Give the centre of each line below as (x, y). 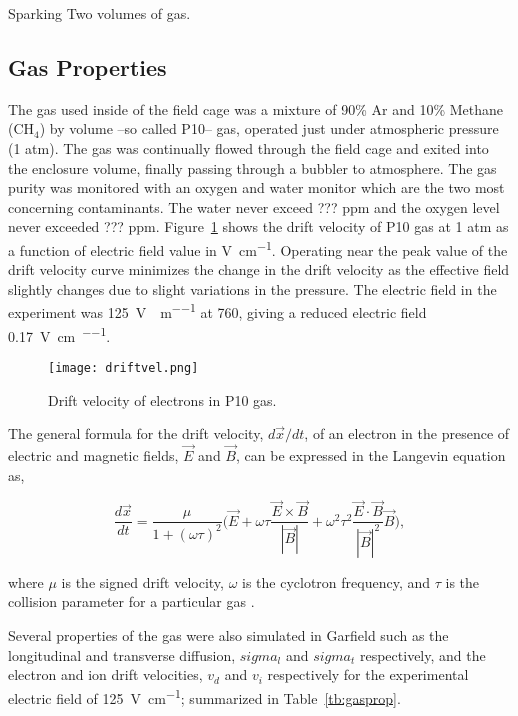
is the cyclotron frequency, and (336, 581)
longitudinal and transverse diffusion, (122, 654)
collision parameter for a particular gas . (131, 601)
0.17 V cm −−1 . (59, 334)
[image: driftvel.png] (123, 367)
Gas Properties (87, 66)
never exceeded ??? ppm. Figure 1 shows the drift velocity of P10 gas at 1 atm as (258, 226)
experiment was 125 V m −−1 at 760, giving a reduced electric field (217, 311)
